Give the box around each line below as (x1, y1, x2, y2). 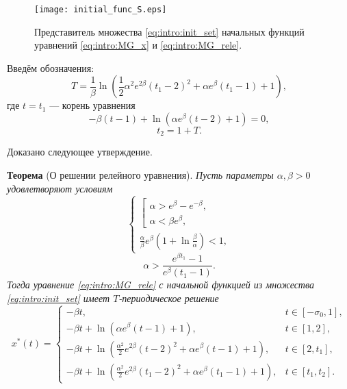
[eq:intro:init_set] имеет (7, 290, 110, 305)
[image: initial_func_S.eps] (34, 5, 167, 14)
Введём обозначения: (7, 60, 94, 75)
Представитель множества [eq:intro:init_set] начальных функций (34, 24, 305, 38)
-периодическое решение (118, 290, 219, 305)
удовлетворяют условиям (7, 181, 113, 195)
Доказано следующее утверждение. (7, 145, 153, 159)
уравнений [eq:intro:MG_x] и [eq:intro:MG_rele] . (34, 38, 242, 52)
